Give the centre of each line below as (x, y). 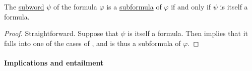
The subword (24, 6)
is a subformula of (134, 6)
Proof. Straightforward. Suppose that (61, 33)
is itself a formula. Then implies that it (188, 33)
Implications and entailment (54, 62)
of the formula (75, 6)
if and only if (191, 6)
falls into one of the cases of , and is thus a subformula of (92, 43)
